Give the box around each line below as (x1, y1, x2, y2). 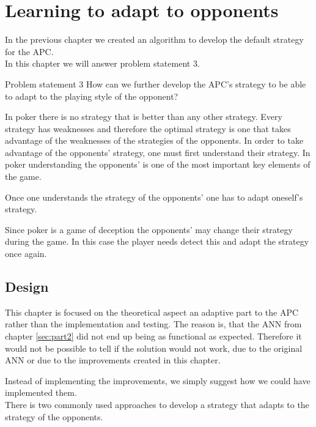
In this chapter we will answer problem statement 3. (5, 57, 200, 70)
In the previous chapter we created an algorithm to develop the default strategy (5, 33, 304, 46)
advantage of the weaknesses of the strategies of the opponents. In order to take (5, 134, 304, 147)
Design (5, 277, 49, 296)
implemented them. (5, 386, 77, 399)
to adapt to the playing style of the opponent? (5, 89, 178, 102)
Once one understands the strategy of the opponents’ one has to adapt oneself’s (5, 190, 303, 203)
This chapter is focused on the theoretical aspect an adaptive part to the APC (5, 305, 299, 318)
